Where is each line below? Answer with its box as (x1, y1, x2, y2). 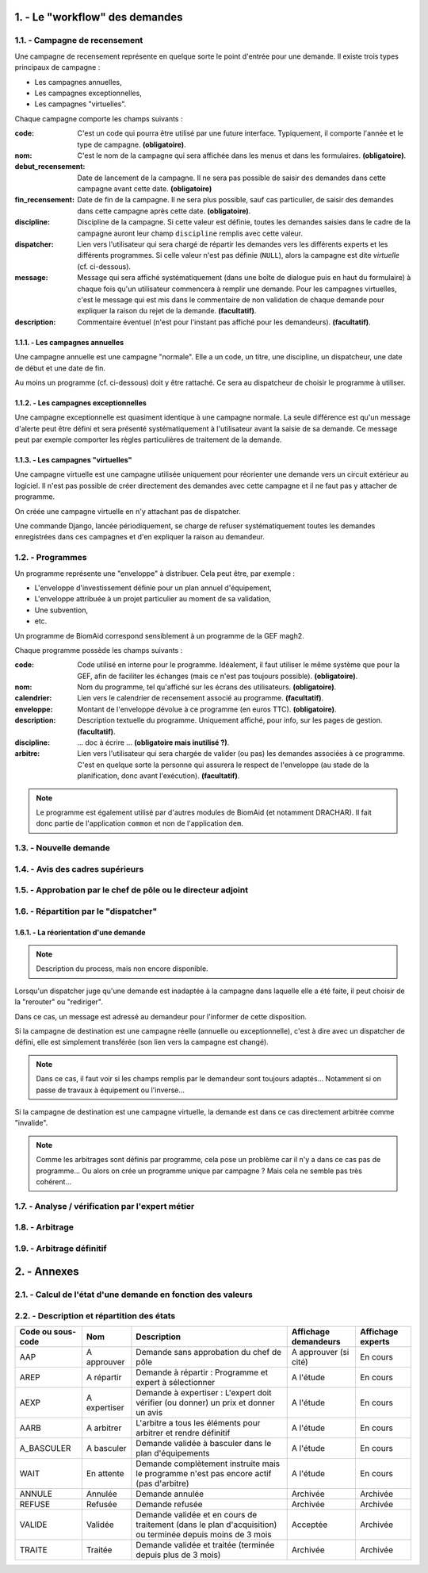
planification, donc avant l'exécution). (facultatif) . (77, 771, 240, 781)
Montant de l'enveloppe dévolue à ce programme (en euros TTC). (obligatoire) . (77, 704, 337, 714)
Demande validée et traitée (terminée (136, 1540, 275, 1551)
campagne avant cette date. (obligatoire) (77, 184, 212, 194)
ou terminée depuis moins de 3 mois (136, 1529, 273, 1540)
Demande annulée (136, 1488, 204, 1499)
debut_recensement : (14, 162, 86, 171)
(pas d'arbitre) (136, 1478, 189, 1489)
